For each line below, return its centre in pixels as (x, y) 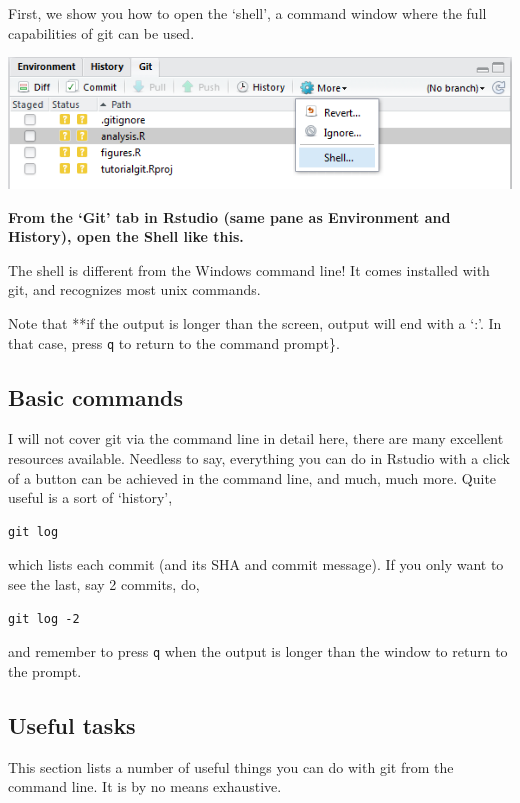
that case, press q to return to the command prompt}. (174, 342)
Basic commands (96, 396)
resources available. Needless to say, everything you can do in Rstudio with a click (259, 458)
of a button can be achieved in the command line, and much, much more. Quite (252, 477)
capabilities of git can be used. (101, 32)
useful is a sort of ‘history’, (90, 497)
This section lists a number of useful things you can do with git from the (231, 766)
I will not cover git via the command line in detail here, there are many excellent (256, 438)
